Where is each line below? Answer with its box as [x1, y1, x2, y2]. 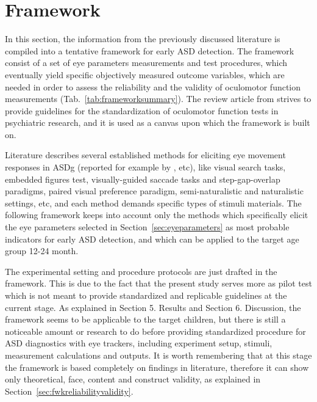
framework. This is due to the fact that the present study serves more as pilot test [5, 277, 312, 290]
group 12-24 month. [5, 244, 79, 257]
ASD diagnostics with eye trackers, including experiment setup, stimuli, [5, 337, 272, 349]
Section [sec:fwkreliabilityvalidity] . [5, 384, 134, 397]
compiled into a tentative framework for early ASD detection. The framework [5, 44, 294, 57]
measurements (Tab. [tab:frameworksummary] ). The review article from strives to [5, 92, 312, 105]
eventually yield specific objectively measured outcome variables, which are [5, 68, 285, 81]
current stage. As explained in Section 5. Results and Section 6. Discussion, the [5, 301, 301, 313]
